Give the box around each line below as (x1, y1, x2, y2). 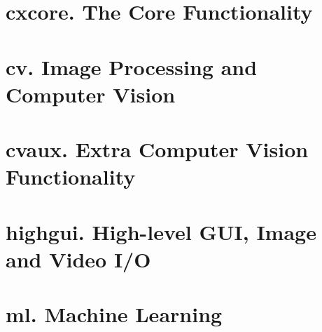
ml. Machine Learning (6, 300, 223, 328)
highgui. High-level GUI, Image (6, 217, 316, 246)
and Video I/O (6, 244, 151, 273)
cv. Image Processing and (6, 52, 258, 81)
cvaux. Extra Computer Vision (6, 135, 309, 164)
